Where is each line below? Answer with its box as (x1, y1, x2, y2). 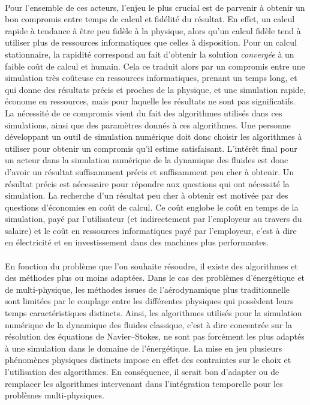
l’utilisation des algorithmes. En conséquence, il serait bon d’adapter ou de (5, 365, 279, 377)
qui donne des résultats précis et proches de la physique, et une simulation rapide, (5, 83, 306, 95)
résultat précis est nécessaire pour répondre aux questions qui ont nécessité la (5, 177, 290, 190)
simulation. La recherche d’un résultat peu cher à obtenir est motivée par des (5, 189, 288, 202)
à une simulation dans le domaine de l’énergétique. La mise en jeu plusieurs (5, 341, 282, 354)
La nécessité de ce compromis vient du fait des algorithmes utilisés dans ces (5, 106, 282, 119)
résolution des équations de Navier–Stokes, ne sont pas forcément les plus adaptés (5, 330, 305, 343)
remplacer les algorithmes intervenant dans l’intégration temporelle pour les (5, 377, 283, 389)
